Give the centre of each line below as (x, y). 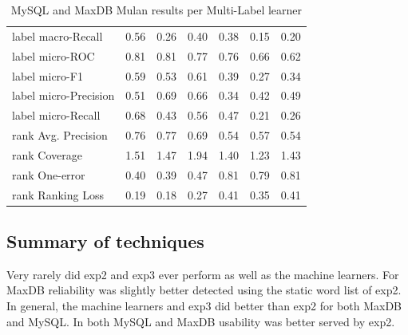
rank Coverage (47, 154)
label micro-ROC (53, 55)
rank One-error (49, 174)
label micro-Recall (56, 115)
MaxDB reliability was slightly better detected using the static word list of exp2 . (204, 290)
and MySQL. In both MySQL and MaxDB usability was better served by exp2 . (201, 321)
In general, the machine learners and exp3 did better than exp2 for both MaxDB (204, 306)
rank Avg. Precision (60, 135)
